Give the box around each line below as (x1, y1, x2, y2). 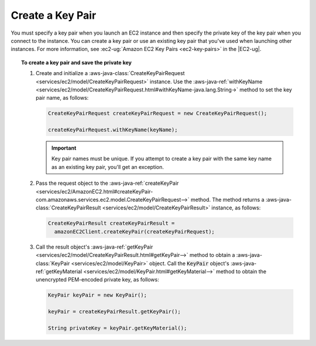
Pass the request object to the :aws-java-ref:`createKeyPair (36, 179, 179, 187)
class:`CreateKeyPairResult (36, 204, 101, 211)
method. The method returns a (190, 196, 265, 203)
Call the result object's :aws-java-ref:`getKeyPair (36, 243, 153, 250)
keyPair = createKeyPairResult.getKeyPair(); (47, 308, 181, 315)
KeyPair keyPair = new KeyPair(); (47, 292, 147, 298)
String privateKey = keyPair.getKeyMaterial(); (47, 324, 187, 331)
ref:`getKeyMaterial (36, 267, 83, 275)
